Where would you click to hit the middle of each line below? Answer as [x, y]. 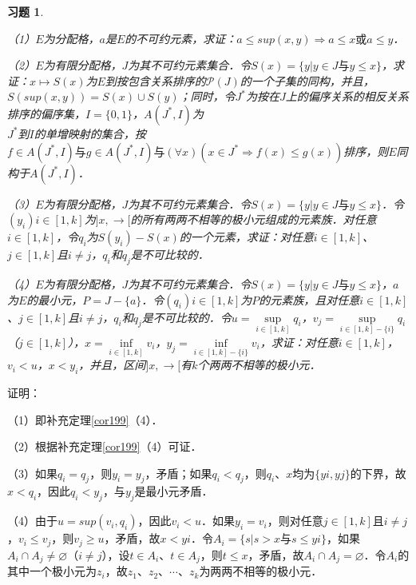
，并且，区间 [112, 365]
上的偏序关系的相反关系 [347, 96]
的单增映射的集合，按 [90, 133]
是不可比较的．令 [186, 317]
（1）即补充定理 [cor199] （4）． [85, 419]
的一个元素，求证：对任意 [246, 237]
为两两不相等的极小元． [261, 571]
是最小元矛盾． [174, 491]
